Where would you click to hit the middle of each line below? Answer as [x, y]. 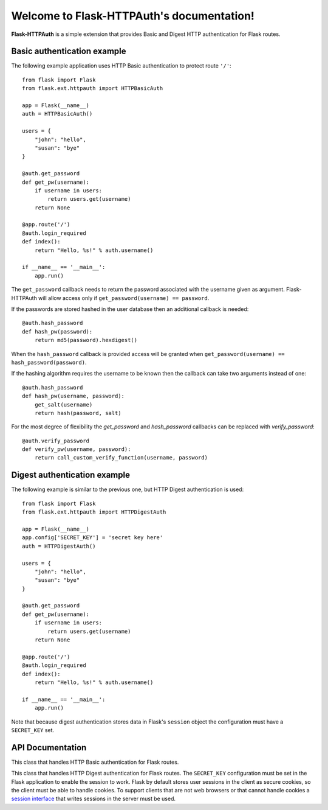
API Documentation [49, 748]
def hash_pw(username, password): [73, 396]
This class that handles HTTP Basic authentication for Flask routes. [95, 762]
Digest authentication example [71, 475]
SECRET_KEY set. [33, 730]
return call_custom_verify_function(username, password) [121, 458]
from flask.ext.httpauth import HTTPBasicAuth [93, 89]
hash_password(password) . [49, 362]
